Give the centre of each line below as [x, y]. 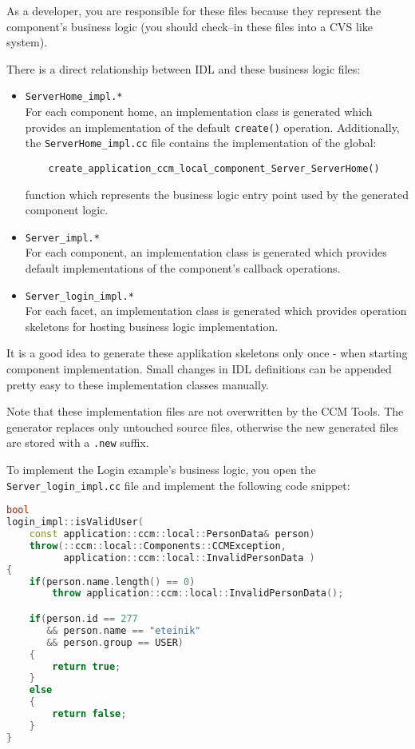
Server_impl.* [62, 238]
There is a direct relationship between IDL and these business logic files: [184, 68]
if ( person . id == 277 [83, 619]
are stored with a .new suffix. [78, 442]
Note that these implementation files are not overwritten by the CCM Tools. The [205, 411]
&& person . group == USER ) [115, 642]
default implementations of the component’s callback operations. [183, 268]
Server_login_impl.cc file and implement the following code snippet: [178, 485]
